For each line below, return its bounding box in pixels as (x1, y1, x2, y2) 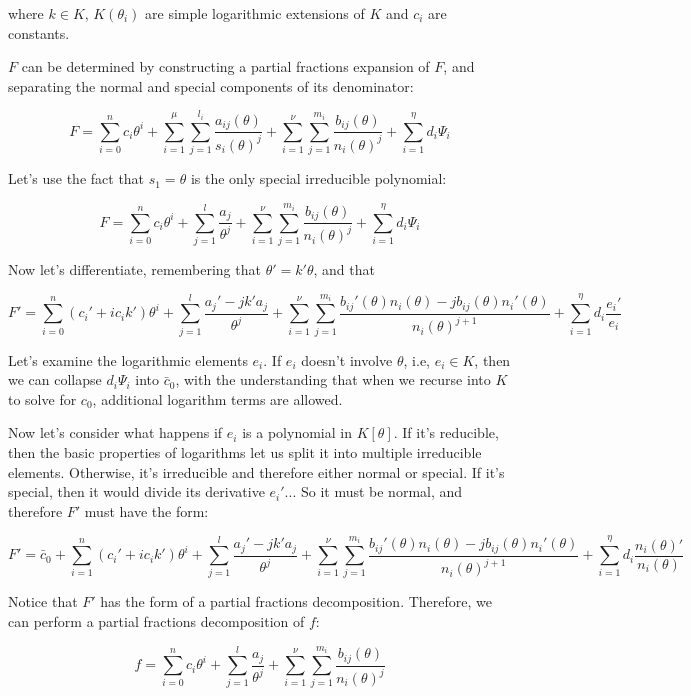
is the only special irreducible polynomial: (190, 168, 447, 189)
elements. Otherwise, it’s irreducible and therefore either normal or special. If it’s (8, 461, 505, 482)
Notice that (8, 591, 78, 612)
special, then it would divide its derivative (8, 481, 265, 502)
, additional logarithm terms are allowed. (92, 388, 343, 409)
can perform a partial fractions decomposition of (8, 611, 305, 632)
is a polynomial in (242, 422, 352, 443)
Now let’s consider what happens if (8, 422, 223, 443)
